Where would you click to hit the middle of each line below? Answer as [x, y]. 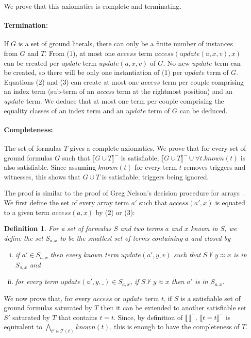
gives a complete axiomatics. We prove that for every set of [158, 148]
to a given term [27, 212]
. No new [176, 62]
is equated [230, 202]
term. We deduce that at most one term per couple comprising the [125, 100]
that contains [78, 317]
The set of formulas [33, 148]
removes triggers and [215, 167]
